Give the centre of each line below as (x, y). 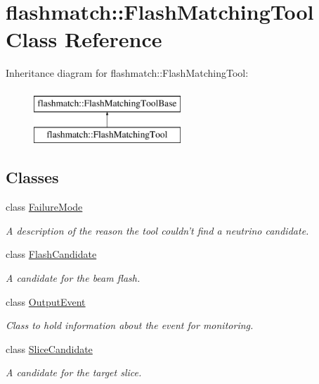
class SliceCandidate (49, 348)
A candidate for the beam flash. (73, 278)
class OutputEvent (46, 301)
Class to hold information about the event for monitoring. (130, 325)
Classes (32, 177)
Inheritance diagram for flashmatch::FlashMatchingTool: (127, 73)
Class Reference (84, 39)
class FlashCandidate (51, 254)
